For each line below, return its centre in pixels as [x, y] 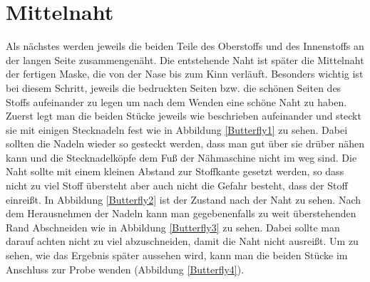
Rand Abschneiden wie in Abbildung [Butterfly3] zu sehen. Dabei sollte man [173, 227]
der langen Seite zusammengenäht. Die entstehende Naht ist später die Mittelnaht [185, 59]
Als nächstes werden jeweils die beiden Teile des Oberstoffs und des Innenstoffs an [185, 46]
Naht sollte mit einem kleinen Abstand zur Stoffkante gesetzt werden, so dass [175, 171]
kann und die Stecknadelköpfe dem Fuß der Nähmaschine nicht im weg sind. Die [181, 157]
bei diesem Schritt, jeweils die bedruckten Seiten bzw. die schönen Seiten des [174, 87]
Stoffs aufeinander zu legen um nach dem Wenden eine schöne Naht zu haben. [176, 101]
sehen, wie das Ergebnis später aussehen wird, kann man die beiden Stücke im [177, 255]
